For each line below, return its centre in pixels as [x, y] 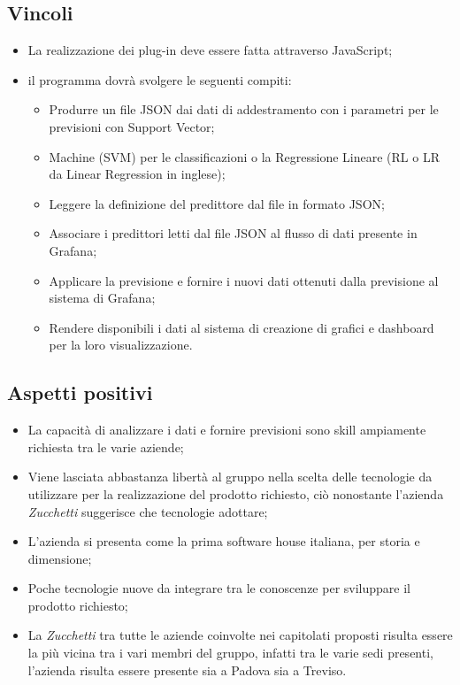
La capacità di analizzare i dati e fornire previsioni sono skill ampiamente [227, 430]
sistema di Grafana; [102, 298]
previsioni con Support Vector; [132, 126]
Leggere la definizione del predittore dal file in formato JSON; [217, 203]
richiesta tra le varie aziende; [106, 446]
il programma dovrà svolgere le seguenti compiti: [160, 79]
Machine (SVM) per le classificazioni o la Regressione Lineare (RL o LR [244, 156]
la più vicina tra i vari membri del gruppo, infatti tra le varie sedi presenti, [230, 653]
